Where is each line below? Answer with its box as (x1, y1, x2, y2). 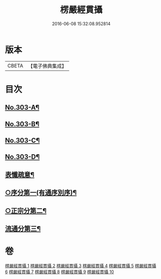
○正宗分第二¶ (5, 207, 47, 215)
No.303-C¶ (5, 136, 40, 145)
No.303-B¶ (5, 120, 40, 128)
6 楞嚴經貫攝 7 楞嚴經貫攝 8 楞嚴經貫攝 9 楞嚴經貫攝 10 (5, 269, 115, 275)
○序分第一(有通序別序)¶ (5, 189, 77, 197)
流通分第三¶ (5, 225, 41, 233)
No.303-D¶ (5, 153, 40, 161)
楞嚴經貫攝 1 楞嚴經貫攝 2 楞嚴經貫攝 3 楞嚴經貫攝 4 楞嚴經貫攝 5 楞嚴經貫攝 (5, 263, 156, 268)
